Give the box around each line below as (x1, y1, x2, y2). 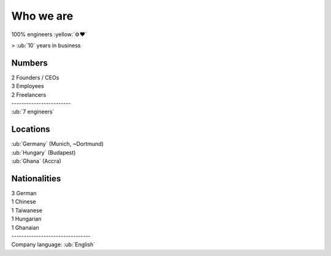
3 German (11, 190, 37, 197)
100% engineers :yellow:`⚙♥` (11, 31, 87, 38)
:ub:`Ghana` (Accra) (11, 157, 61, 165)
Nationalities (11, 173, 61, 184)
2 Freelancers (11, 91, 47, 98)
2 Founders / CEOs (11, 73, 59, 81)
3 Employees (11, 83, 44, 90)
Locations (11, 124, 50, 135)
